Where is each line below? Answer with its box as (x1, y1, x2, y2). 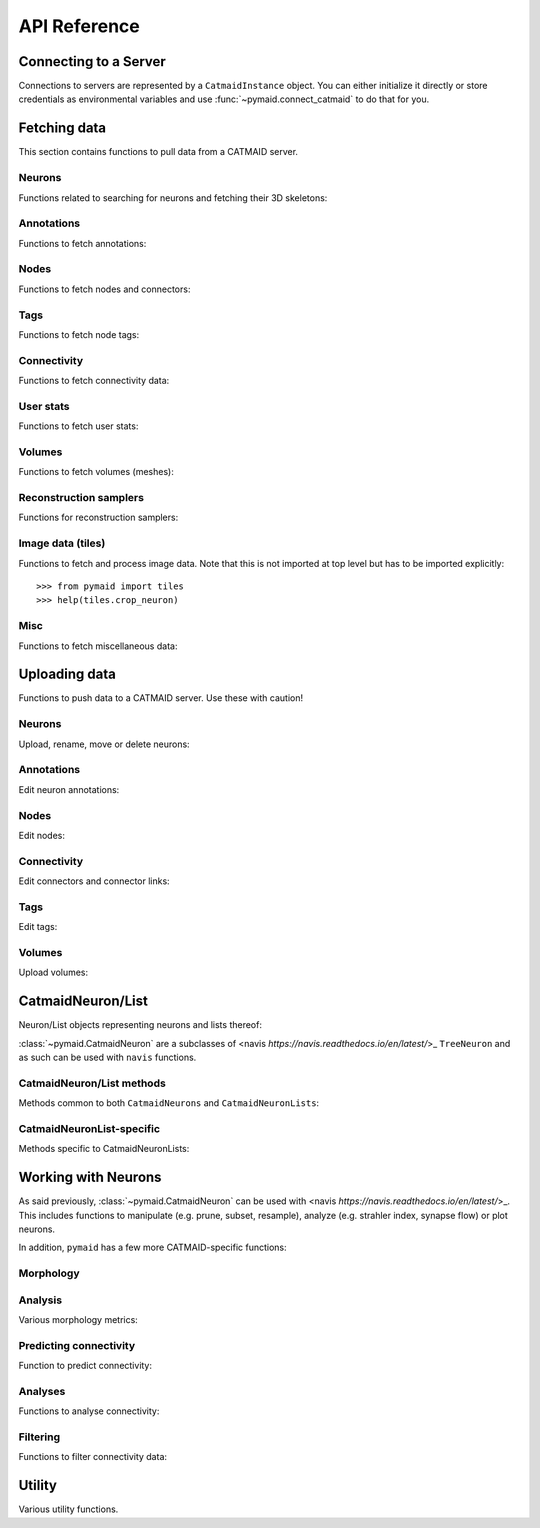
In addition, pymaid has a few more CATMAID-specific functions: (18, 1241, 287, 1254)
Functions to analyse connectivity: (18, 1405, 160, 1417)
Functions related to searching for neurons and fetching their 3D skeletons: (18, 191, 328, 204)
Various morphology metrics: (18, 1314, 139, 1326)
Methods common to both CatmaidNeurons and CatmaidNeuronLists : (18, 1097, 320, 1109)
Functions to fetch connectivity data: (18, 375, 170, 387)
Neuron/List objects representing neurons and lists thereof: (18, 1019, 262, 1031)
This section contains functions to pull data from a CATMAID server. (18, 146, 299, 158)
